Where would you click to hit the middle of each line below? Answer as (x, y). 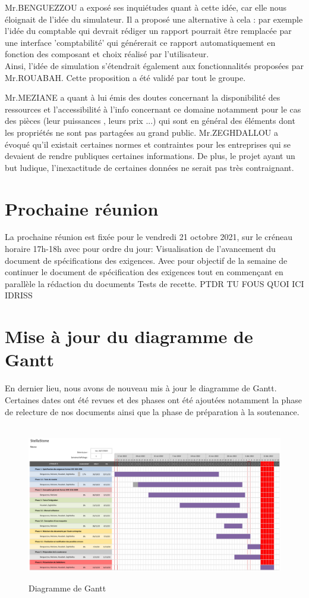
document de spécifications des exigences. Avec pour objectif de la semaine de (146, 260)
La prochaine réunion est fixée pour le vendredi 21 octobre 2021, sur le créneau (149, 237)
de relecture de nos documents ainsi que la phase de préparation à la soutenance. (152, 411)
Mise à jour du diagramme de (129, 336)
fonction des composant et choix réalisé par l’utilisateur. (107, 54)
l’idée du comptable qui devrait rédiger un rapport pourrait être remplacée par (148, 31)
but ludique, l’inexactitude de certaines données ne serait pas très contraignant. (149, 167)
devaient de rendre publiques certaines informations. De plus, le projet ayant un (150, 156)
